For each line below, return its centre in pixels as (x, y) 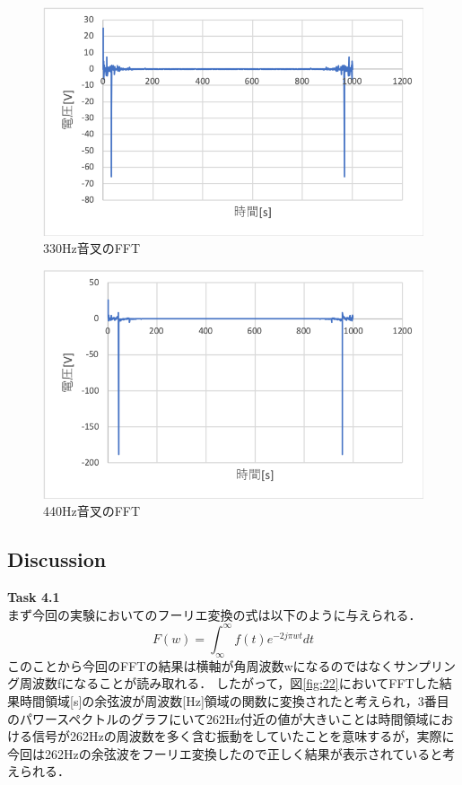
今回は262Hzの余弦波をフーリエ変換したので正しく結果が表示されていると (225, 753)
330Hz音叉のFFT (92, 248)
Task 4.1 (34, 597)
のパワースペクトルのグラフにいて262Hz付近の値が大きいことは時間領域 (218, 718)
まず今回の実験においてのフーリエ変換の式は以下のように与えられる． (214, 614)
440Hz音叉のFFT (92, 511)
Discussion (57, 559)
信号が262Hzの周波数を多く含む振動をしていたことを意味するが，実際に (243, 736)
